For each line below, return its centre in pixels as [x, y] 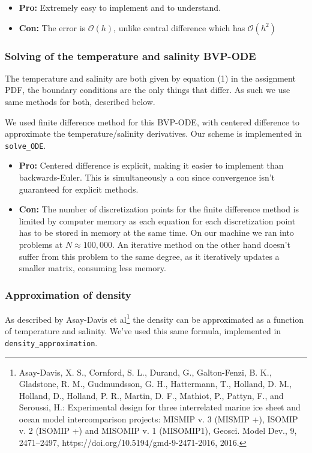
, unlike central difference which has [179, 27]
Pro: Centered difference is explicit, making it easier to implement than [151, 165]
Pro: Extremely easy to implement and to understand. [120, 7]
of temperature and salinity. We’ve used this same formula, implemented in [143, 331]
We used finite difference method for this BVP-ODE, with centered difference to [152, 121]
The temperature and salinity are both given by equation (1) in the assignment [150, 78]
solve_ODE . [25, 145]
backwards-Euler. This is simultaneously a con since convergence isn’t [147, 177]
